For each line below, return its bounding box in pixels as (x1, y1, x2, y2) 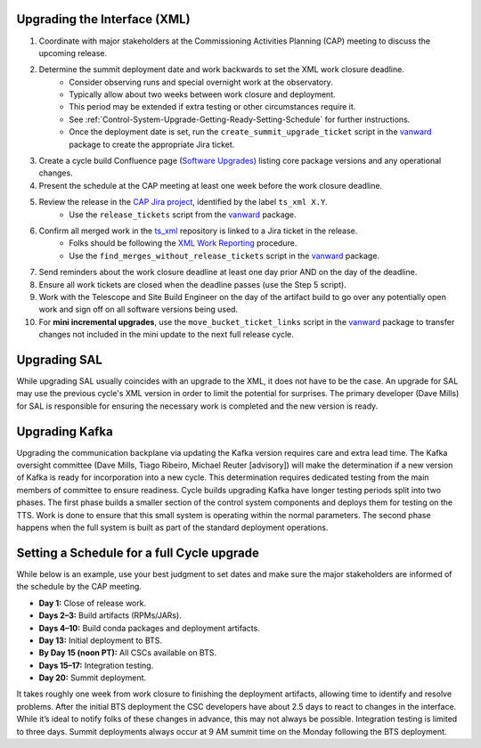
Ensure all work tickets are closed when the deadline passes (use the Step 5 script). (38, 279, 346, 289)
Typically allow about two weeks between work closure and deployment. (69, 89, 336, 100)
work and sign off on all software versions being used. (38, 304, 239, 315)
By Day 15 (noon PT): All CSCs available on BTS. (38, 647, 217, 658)
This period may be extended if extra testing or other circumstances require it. (69, 102, 356, 112)
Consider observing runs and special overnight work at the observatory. (69, 77, 333, 87)
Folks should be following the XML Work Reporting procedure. (69, 238, 298, 248)
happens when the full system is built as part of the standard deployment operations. (16, 522, 329, 533)
